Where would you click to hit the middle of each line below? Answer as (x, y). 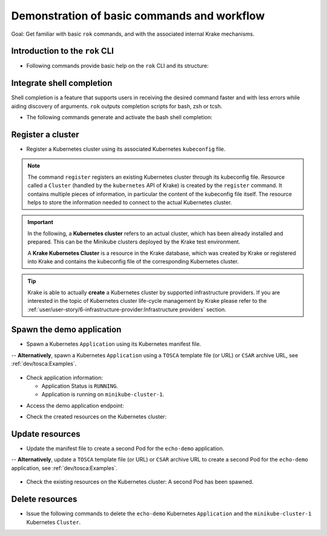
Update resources (46, 434)
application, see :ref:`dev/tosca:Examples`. (64, 468)
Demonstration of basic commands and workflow (138, 16)
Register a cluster (45, 134)
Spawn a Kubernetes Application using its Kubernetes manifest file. (114, 344)
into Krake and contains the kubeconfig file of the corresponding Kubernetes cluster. (133, 261)
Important (41, 222)
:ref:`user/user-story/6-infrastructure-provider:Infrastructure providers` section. (127, 309)
